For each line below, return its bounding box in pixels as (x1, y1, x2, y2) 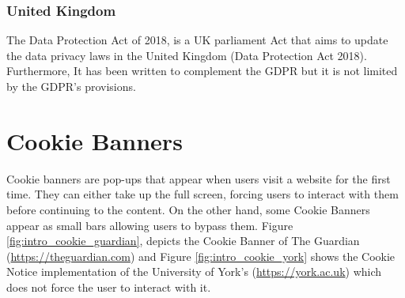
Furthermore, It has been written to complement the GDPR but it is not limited (6, 62, 398, 79)
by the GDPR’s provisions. (6, 78, 136, 94)
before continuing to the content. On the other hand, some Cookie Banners (6, 201, 370, 217)
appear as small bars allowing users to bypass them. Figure (6, 217, 293, 233)
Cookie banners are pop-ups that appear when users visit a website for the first (6, 170, 391, 187)
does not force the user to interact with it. (6, 278, 211, 295)
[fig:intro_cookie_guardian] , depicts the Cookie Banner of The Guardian (6, 232, 360, 249)
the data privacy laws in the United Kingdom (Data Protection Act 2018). (6, 47, 367, 63)
